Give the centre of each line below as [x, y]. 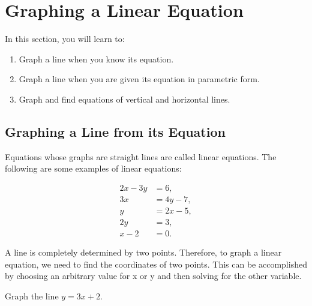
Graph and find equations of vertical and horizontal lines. [124, 99]
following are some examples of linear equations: [93, 168]
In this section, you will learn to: [65, 39]
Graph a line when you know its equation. [96, 58]
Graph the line [32, 295]
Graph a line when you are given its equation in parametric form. [139, 79]
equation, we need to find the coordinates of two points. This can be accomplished [156, 264]
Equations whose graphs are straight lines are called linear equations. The [141, 156]
